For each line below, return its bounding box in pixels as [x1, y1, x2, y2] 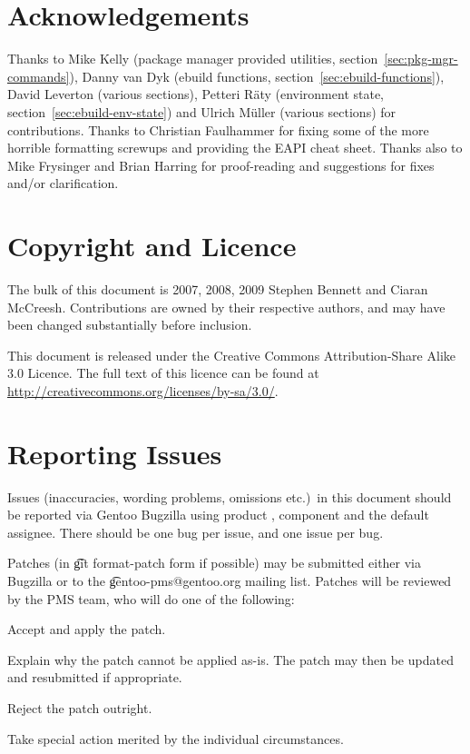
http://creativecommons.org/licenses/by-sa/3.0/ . [7, 381, 279, 400]
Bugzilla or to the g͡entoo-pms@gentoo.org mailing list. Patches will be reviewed [7, 571, 452, 590]
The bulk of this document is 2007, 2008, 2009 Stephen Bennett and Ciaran [7, 280, 428, 298]
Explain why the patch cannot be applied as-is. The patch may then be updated [7, 650, 454, 669]
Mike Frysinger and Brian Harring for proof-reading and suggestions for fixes [7, 155, 435, 174]
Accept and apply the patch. [7, 620, 166, 639]
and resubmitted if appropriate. [7, 668, 182, 687]
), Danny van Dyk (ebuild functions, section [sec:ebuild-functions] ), [69, 66, 445, 85]
